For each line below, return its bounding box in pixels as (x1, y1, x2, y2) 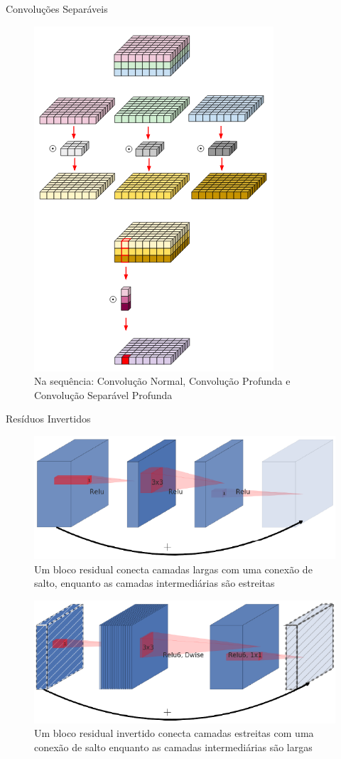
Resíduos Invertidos (6, 411, 91, 426)
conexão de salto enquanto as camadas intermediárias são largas (34, 739, 313, 754)
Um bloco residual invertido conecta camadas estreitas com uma (34, 726, 314, 741)
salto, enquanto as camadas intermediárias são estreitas (34, 575, 275, 590)
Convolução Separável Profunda (34, 387, 173, 402)
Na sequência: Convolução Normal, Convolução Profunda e (34, 373, 291, 388)
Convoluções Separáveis (6, 1, 108, 16)
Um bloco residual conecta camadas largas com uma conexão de (34, 561, 313, 576)
